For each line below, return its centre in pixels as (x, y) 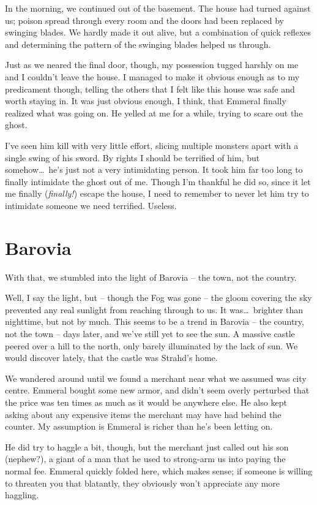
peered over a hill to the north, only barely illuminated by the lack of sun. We (151, 345)
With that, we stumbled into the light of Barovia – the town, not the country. (151, 277)
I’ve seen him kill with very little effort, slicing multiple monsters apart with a (152, 145)
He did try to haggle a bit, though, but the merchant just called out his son (147, 446)
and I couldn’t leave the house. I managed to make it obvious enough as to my (152, 76)
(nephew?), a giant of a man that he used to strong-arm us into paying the (145, 459)
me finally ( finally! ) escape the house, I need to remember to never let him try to (157, 193)
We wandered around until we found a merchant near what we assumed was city (156, 378)
